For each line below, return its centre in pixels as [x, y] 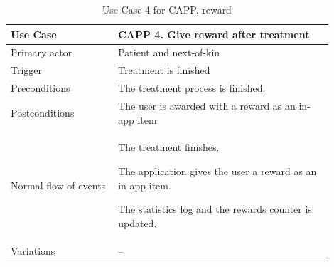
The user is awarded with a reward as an [207, 105]
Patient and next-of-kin [169, 52]
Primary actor [42, 52]
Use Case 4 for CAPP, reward [167, 9]
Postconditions [43, 112]
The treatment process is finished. [192, 88]
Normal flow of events [58, 185]
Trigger [27, 70]
